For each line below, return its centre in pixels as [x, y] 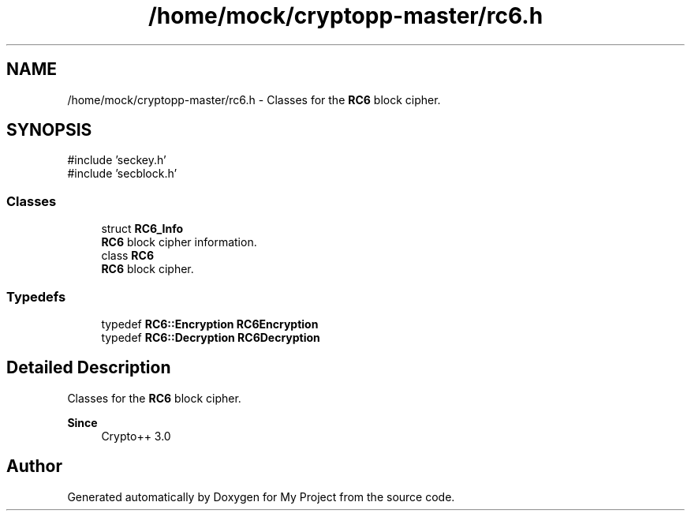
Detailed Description [89, 368]
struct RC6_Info [142, 229]
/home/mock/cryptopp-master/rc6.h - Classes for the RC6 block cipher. [254, 99]
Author [34, 466]
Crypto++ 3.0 [136, 436]
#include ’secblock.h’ [122, 174]
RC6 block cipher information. [179, 242]
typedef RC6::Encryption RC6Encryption [210, 324]
